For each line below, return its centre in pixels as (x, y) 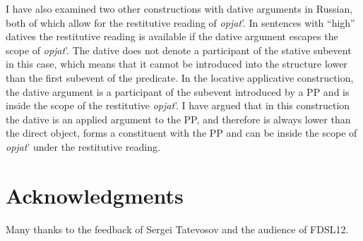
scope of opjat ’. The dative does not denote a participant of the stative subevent (179, 50)
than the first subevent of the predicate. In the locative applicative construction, (180, 77)
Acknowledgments (95, 195)
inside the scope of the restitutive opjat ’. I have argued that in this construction (178, 105)
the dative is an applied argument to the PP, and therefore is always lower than (178, 119)
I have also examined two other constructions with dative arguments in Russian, (179, 8)
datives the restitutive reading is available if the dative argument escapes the (172, 36)
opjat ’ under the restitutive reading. (83, 146)
